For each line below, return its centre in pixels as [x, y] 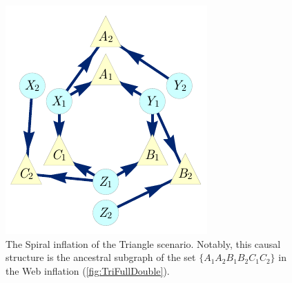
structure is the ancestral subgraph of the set [101, 257]
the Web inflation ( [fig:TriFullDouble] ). [88, 270]
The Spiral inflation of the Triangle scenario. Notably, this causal [143, 243]
